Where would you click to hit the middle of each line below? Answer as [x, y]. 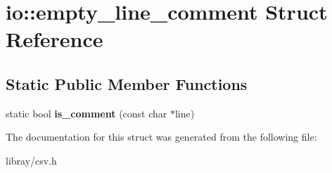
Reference [55, 39]
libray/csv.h [31, 160]
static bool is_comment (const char [87, 113]
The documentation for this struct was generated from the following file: [161, 137]
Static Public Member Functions [127, 83]
